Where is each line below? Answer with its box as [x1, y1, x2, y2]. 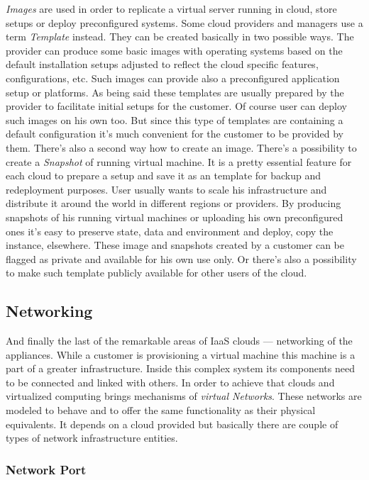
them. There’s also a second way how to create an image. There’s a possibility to [6, 140, 357, 155]
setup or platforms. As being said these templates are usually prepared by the [6, 84, 344, 99]
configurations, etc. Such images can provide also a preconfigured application [6, 70, 340, 85]
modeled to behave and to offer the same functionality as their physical [6, 403, 316, 418]
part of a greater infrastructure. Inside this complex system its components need [6, 361, 355, 376]
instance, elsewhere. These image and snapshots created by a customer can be [6, 238, 344, 252]
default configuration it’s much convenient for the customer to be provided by [6, 126, 343, 141]
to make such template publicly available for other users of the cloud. [6, 265, 307, 280]
